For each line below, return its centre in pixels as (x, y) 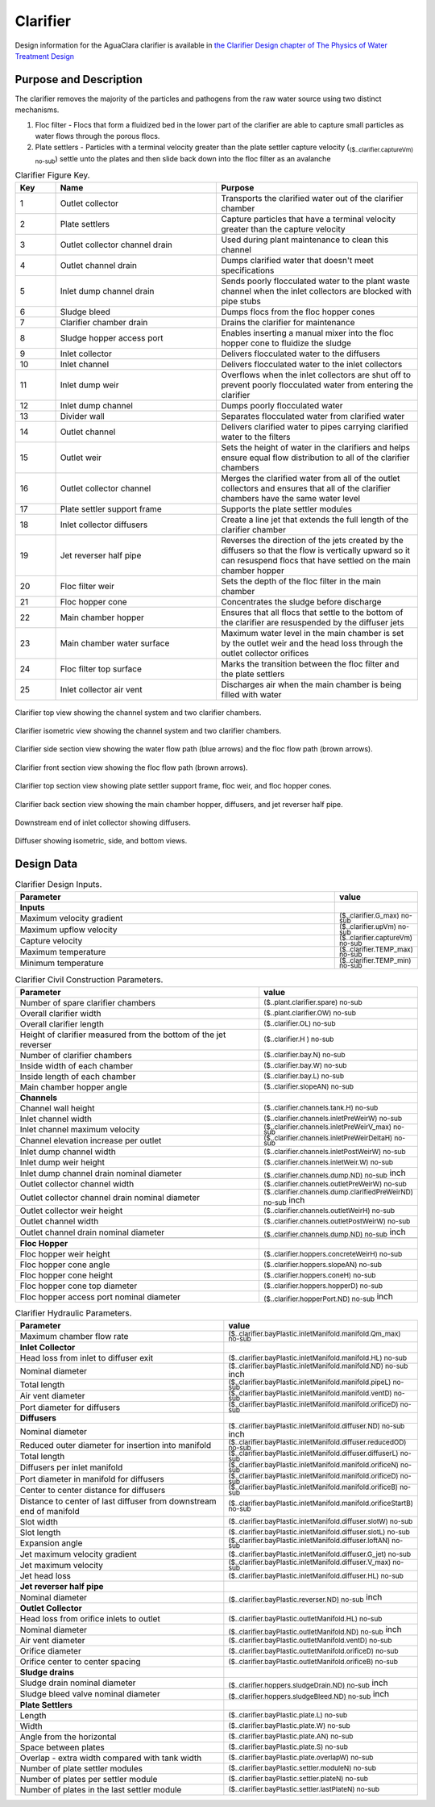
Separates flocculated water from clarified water (313, 416)
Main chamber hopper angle (74, 1087)
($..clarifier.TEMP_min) (375, 960)
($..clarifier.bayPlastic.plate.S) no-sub (288, 1747)
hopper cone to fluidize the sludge (286, 343)
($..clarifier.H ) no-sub (298, 1039)
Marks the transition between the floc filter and (310, 663)
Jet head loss (46, 1576)
